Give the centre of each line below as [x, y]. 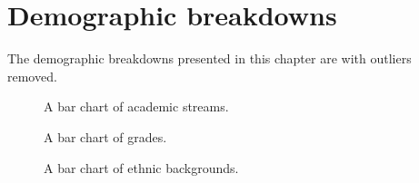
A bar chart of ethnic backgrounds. [141, 167]
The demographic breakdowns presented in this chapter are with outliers [209, 58]
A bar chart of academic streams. [136, 106]
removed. [32, 76]
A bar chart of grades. [105, 136]
